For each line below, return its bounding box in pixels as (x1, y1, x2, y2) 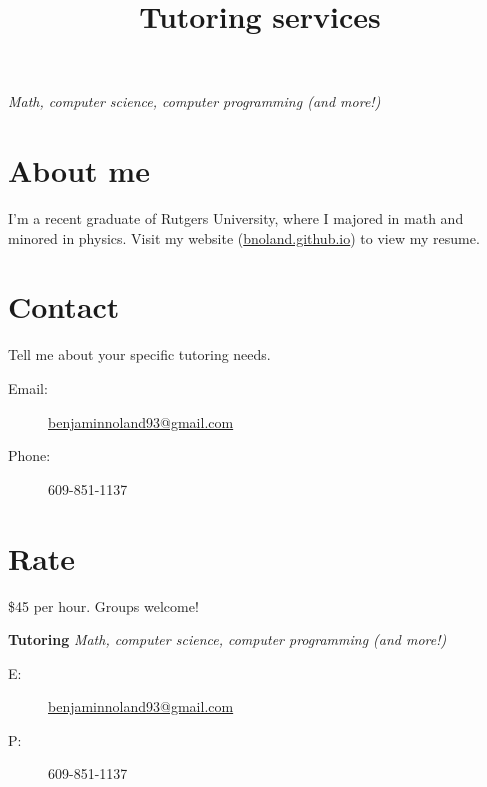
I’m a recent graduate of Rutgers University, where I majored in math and (8, 208, 464, 229)
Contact (8, 286, 120, 327)
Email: (8, 378, 48, 398)
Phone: (8, 445, 51, 466)
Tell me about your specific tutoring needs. (8, 344, 271, 365)
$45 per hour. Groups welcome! (8, 595, 199, 616)
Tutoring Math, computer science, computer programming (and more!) (8, 629, 447, 650)
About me (8, 150, 150, 191)
